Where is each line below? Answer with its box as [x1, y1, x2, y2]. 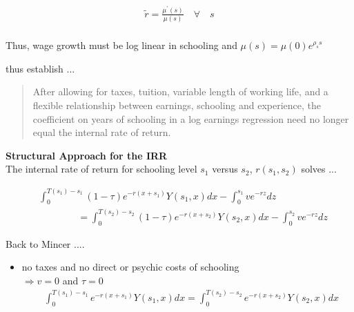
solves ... [301, 162, 337, 176]
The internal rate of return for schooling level [6, 162, 197, 176]
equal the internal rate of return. [32, 125, 171, 139]
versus [212, 162, 238, 176]
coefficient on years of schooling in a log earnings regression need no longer [32, 111, 349, 126]
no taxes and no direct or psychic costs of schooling [21, 260, 239, 274]
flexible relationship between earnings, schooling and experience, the [32, 98, 322, 113]
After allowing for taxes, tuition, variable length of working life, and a [32, 84, 328, 99]
